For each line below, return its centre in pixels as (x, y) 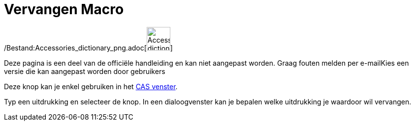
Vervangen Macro (64, 9)
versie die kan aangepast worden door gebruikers (85, 71)
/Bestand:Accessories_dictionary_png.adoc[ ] (88, 48)
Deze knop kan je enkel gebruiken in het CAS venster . (91, 86)
